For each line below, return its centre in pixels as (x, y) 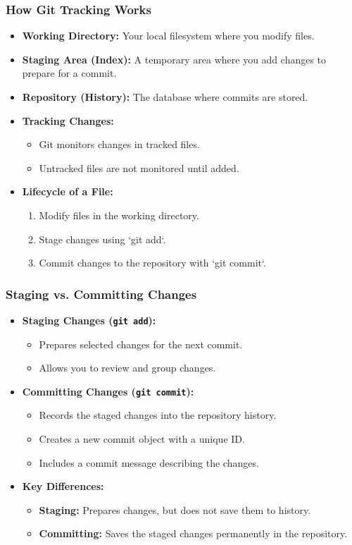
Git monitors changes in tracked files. (119, 144)
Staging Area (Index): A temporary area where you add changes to (174, 59)
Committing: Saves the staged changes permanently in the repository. (193, 533)
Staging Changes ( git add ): (89, 320)
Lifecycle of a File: (68, 191)
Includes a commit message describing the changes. (149, 462)
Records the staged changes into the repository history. (158, 415)
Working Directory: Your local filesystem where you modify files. (168, 36)
